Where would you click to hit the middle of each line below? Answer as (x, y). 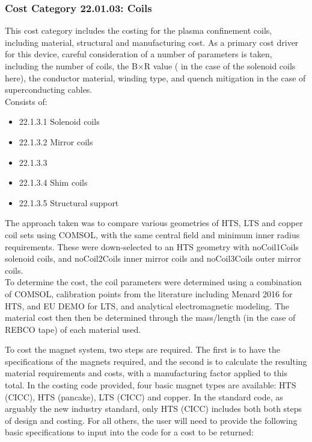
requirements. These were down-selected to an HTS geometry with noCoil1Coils (152, 246)
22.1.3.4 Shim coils (53, 182)
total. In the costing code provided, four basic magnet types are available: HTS (151, 385)
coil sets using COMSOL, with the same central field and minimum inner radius (152, 234)
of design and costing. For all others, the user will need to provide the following (151, 420)
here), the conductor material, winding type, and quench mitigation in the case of (155, 77)
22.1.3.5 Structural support (69, 202)
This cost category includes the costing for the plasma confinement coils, (139, 30)
